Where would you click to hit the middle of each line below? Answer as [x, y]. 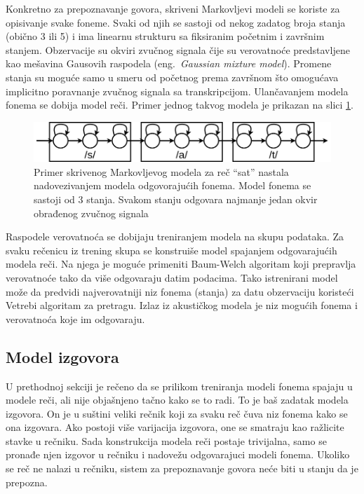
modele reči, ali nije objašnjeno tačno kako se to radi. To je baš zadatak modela [177, 400]
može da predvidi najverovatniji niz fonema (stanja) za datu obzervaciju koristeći [180, 291]
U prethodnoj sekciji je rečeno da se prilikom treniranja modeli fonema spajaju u [179, 386]
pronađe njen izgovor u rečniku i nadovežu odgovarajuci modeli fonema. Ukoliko [178, 454]
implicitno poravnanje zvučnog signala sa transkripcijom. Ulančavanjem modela [177, 91]
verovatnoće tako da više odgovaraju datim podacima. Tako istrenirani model [172, 277]
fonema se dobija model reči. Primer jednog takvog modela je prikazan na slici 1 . [180, 105]
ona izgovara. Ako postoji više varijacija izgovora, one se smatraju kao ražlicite [175, 427]
